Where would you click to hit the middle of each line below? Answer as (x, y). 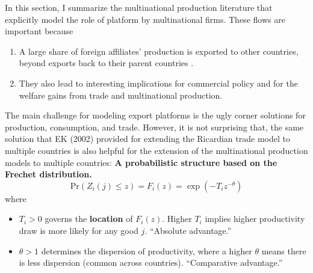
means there (284, 250)
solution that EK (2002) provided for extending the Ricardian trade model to (147, 139)
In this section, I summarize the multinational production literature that (139, 7)
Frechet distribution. (48, 174)
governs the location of (89, 219)
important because (39, 31)
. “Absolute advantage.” (188, 230)
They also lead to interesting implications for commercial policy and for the (158, 83)
